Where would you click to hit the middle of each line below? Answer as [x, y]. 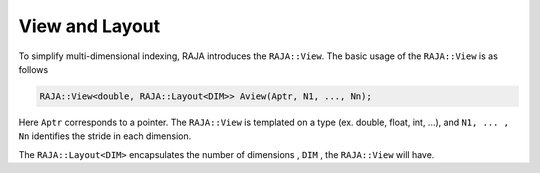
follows [33, 69]
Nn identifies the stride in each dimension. [105, 136]
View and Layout [89, 26]
